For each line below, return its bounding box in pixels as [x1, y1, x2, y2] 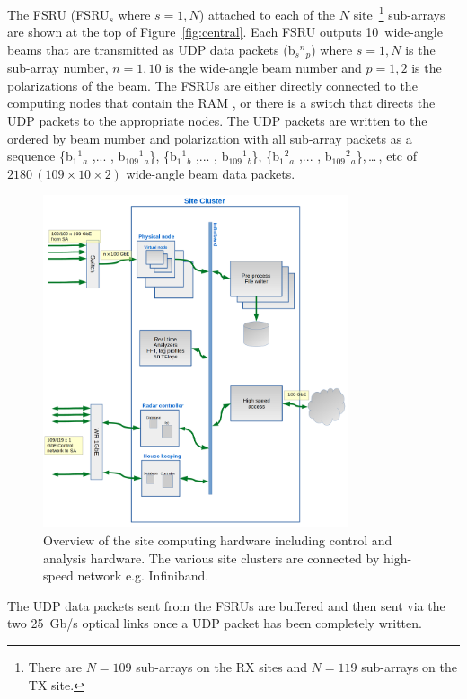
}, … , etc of [356, 146, 417, 165]
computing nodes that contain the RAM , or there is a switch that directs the [7, 93, 436, 112]
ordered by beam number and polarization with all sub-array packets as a [7, 128, 412, 147]
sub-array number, [7, 58, 109, 77]
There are [28, 657, 82, 676]
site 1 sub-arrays [353, 3, 445, 23]
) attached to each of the [198, 4, 336, 23]
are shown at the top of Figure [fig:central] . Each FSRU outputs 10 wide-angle [7, 22, 443, 41]
